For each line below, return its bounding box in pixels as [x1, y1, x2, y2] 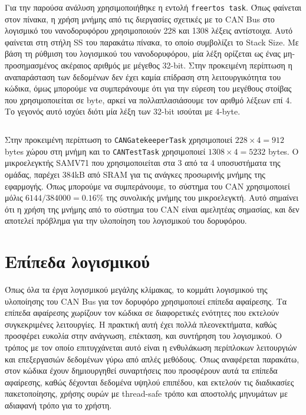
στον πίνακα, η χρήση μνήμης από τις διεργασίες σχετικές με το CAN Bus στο [5, 12, 275, 25]
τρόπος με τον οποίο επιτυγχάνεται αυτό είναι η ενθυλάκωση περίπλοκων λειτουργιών [5, 341, 297, 353]
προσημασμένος [5, 59, 58, 71]
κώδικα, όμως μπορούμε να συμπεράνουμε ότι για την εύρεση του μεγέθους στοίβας [5, 82, 292, 94]
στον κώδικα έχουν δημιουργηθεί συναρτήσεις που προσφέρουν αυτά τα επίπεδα [5, 364, 278, 377]
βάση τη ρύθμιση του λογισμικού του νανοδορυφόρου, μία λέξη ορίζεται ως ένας [5, 47, 281, 60]
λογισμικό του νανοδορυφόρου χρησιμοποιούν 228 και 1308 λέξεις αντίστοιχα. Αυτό [5, 24, 293, 37]
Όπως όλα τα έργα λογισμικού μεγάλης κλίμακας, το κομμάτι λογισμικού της [5, 283, 268, 295]
